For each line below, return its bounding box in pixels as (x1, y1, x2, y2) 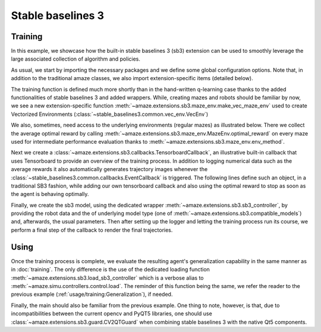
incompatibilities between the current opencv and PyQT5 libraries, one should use (11, 310, 212, 317)
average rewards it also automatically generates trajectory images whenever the (11, 166, 208, 173)
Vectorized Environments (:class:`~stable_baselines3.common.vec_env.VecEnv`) (11, 110, 209, 118)
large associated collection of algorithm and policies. (11, 55, 141, 62)
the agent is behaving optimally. (11, 191, 89, 198)
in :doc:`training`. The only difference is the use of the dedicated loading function (11, 266, 210, 273)
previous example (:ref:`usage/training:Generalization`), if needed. (11, 291, 173, 298)
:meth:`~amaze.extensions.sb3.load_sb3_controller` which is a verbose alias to (11, 274, 204, 282)
